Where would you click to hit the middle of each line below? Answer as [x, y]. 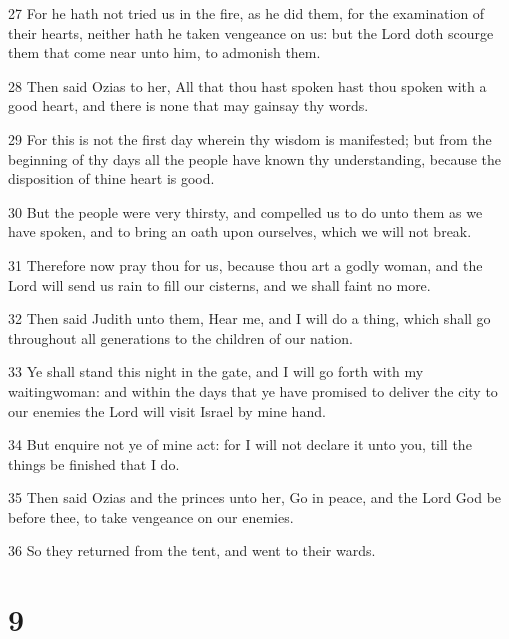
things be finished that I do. [94, 463]
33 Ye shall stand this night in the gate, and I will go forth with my [216, 371]
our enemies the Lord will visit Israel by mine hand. [167, 410]
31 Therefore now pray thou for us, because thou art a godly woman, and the [245, 264]
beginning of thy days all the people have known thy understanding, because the [255, 158]
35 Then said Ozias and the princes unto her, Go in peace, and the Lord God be [255, 497]
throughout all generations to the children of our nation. [180, 337]
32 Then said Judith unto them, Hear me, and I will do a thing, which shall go [249, 318]
